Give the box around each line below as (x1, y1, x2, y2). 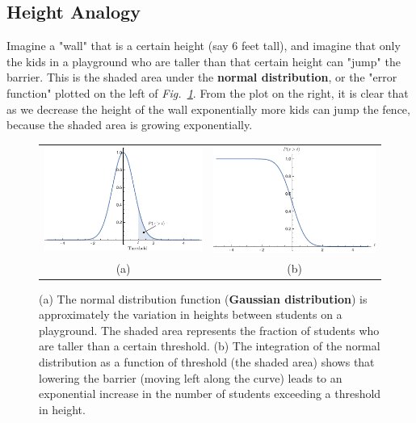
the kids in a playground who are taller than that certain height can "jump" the (6, 52, 401, 69)
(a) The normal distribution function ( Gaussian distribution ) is (39, 290, 368, 307)
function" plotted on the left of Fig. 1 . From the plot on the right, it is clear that (6, 84, 409, 101)
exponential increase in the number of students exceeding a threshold (39, 385, 381, 402)
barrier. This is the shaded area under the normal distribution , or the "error (6, 69, 397, 86)
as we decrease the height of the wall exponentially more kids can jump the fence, (6, 100, 410, 117)
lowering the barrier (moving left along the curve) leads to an (39, 369, 342, 386)
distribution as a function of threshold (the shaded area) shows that (39, 354, 375, 371)
